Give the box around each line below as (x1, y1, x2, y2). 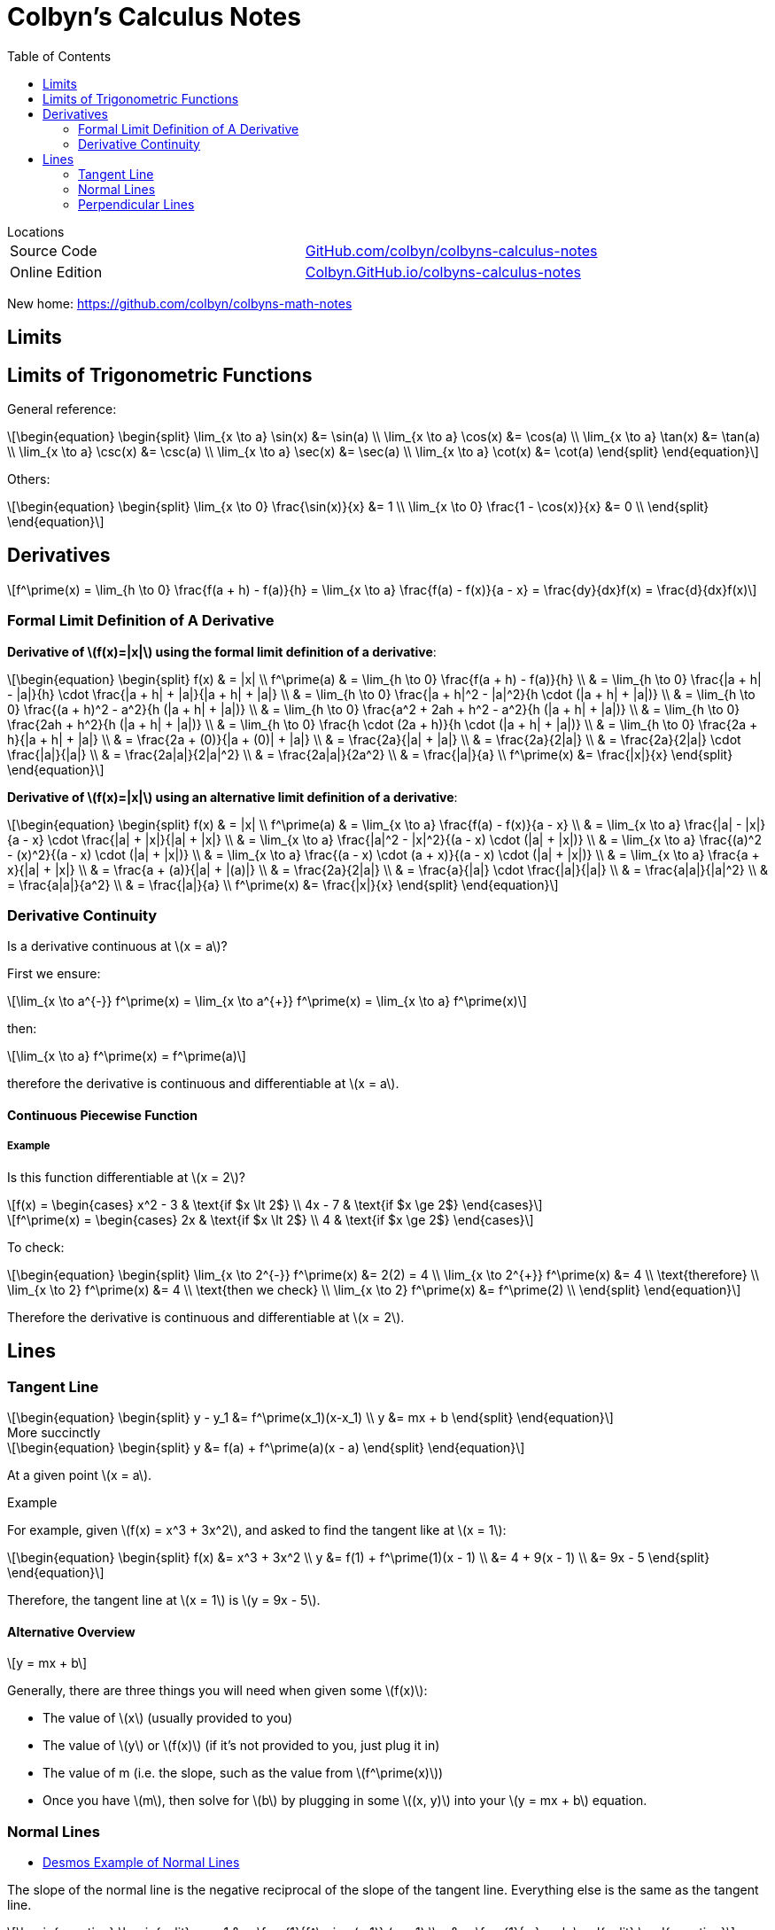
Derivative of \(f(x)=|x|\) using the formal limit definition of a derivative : (7, 643, 437, 659)
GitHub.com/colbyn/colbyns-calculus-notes (305, 241, 598, 260)
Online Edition (10, 262, 103, 281)
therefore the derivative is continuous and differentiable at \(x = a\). (7, 1076, 399, 1092)
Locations (7, 223, 65, 239)
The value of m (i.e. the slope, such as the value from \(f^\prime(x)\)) (43, 1765, 444, 1781)
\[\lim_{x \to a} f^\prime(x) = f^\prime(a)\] (7, 1048, 246, 1064)
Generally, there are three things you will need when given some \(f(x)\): (7, 1683, 428, 1699)
